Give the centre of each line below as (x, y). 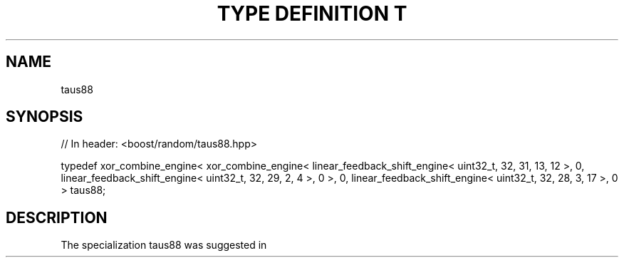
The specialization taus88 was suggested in (164, 245)
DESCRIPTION (57, 217)
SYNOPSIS (45, 117)
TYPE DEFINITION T (312, 14)
